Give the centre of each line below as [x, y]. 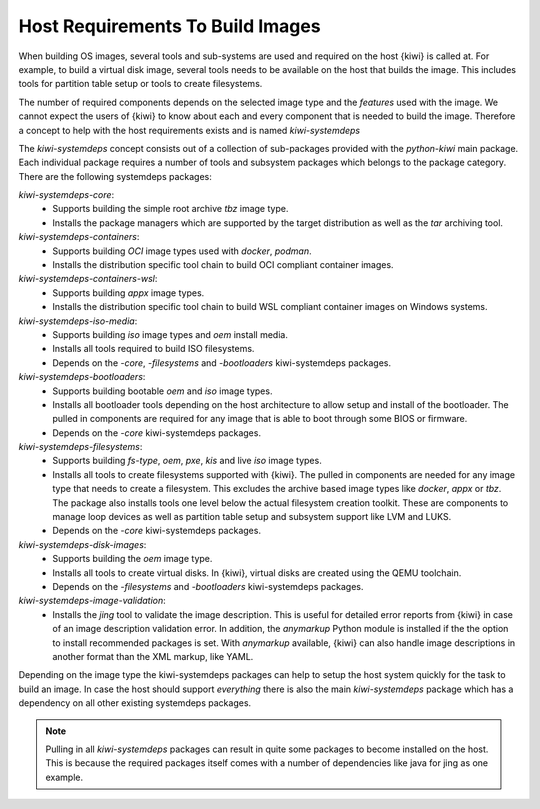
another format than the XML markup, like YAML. [153, 656]
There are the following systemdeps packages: [115, 176]
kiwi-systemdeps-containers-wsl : [88, 279]
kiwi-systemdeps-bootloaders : [82, 377]
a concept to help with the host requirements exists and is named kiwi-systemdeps [189, 130]
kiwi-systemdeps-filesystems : [80, 447]
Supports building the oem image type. [132, 559]
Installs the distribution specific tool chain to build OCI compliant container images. [223, 265]
